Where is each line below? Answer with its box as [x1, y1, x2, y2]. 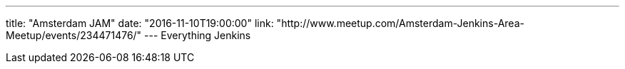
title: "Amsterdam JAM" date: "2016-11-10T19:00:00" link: [6, 17, 274, 29]
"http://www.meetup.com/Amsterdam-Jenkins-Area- [276, 17, 524, 29]
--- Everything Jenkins [144, 29, 251, 41]
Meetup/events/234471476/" [6, 29, 142, 41]
